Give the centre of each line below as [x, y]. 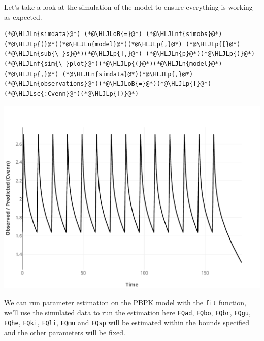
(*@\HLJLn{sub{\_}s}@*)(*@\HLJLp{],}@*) [73, 54]
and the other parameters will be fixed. [65, 332]
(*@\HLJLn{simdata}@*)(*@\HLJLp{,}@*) [128, 74]
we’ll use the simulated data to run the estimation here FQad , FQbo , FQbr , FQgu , [127, 312]
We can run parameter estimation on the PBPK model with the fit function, [125, 302]
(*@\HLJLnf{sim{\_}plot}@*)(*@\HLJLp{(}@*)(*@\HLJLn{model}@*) [113, 64]
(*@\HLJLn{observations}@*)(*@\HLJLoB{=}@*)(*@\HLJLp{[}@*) [108, 84]
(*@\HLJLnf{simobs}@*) [184, 34]
